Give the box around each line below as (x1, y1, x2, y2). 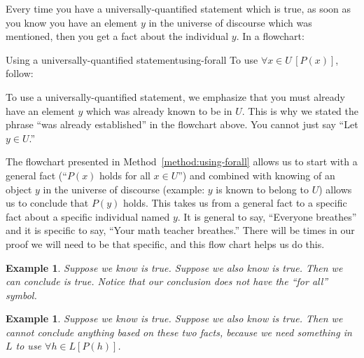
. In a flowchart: (236, 29, 304, 43)
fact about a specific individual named (6, 209, 170, 223)
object (6, 181, 32, 196)
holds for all (99, 167, 150, 182)
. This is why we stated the (241, 103, 358, 118)
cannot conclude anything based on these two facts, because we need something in (6, 324, 352, 339)
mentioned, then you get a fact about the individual (6, 29, 229, 43)
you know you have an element (6, 15, 138, 29)
